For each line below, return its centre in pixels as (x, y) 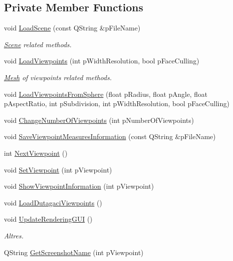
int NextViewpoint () (36, 153)
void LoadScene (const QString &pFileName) (72, 28)
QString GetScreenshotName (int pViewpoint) (74, 252)
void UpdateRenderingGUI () (48, 219)
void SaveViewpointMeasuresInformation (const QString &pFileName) (110, 136)
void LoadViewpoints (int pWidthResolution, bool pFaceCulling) (102, 61)
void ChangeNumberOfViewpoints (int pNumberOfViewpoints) (99, 120)
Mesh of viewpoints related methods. (58, 77)
